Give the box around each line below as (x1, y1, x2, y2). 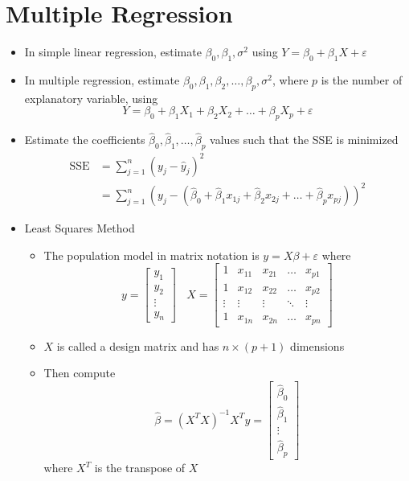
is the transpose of (94, 459, 186, 476)
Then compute (43, 364, 116, 381)
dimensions (290, 337, 345, 354)
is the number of (321, 71, 403, 88)
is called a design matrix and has (56, 337, 219, 354)
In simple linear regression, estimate (24, 43, 202, 60)
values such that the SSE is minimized (210, 131, 399, 148)
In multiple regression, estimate (24, 71, 180, 88)
